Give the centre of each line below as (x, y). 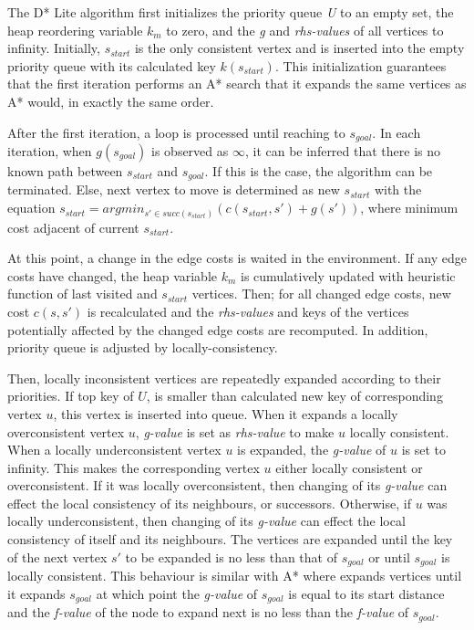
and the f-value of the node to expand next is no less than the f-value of (208, 612)
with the (398, 189)
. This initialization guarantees (361, 65)
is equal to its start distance (366, 593)
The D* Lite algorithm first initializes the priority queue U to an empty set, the (231, 12)
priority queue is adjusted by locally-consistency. (143, 347)
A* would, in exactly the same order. (111, 101)
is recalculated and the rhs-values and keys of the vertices (248, 311)
